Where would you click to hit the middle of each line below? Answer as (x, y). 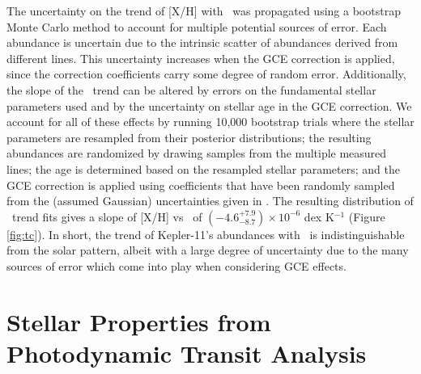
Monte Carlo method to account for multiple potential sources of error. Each (197, 26)
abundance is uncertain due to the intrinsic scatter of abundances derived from (202, 42)
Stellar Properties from (139, 321)
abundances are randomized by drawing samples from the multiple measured (197, 153)
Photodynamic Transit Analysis (187, 353)
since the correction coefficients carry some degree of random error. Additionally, (206, 74)
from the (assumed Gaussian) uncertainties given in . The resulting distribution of (210, 201)
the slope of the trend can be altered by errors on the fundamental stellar (191, 89)
